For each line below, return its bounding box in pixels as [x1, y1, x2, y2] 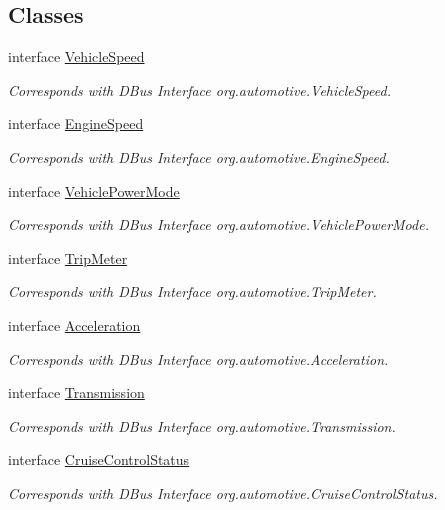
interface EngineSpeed [8, 113, 144, 134]
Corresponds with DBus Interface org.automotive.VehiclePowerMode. [8, 214, 429, 235]
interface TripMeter [8, 247, 128, 268]
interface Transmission [8, 382, 145, 403]
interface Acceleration [8, 314, 141, 335]
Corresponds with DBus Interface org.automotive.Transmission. [8, 415, 396, 436]
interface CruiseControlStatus [8, 449, 190, 470]
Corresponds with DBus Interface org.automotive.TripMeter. [8, 281, 377, 302]
